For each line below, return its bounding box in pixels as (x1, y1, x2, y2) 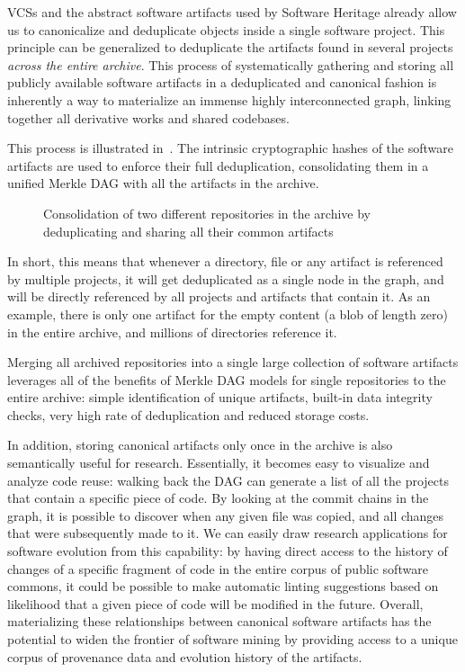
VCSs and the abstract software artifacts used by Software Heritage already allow (7, 3, 457, 21)
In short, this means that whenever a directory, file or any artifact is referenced (7, 252, 443, 271)
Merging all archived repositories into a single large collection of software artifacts (7, 353, 459, 372)
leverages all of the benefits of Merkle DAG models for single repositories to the (7, 370, 446, 389)
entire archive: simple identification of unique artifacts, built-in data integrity (7, 388, 433, 407)
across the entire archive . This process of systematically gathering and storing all (7, 55, 454, 74)
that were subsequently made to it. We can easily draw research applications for (7, 524, 448, 542)
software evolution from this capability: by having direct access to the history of (7, 542, 448, 560)
